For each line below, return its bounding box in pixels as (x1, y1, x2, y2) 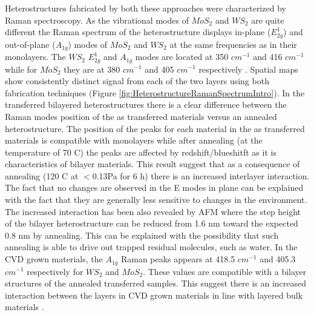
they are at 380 (64, 62, 120, 75)
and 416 (253, 50, 283, 63)
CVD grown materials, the (5, 253, 103, 265)
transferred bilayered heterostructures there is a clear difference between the (5, 98, 287, 111)
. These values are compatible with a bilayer (143, 265, 307, 277)
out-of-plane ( (5, 38, 56, 50)
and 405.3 (260, 253, 296, 265)
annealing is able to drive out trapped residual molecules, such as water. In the (5, 240, 298, 253)
